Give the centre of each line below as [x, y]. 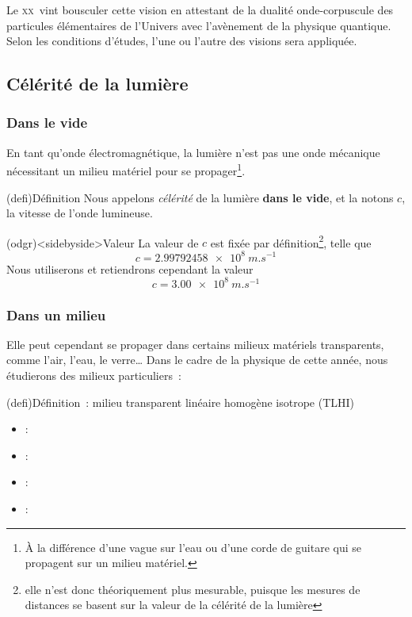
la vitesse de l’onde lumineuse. [80, 213]
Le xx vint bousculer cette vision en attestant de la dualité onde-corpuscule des [200, 10]
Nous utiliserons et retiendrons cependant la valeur [130, 268]
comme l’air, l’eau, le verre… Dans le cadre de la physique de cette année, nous [197, 360]
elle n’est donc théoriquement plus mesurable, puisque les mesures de [193, 589]
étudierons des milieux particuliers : [94, 376]
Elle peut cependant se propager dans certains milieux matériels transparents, [195, 344]
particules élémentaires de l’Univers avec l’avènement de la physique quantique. [199, 25]
